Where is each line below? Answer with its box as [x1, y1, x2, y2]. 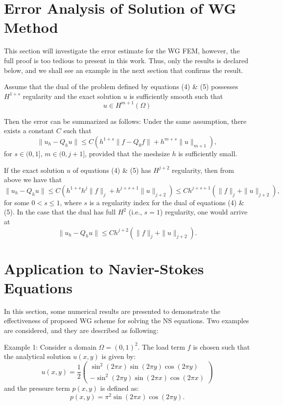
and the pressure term [4, 382, 70, 393]
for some [4, 197, 29, 207]
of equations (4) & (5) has [72, 165, 151, 175]
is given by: [101, 351, 136, 361]
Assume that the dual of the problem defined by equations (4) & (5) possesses [4, 81, 238, 92]
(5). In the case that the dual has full [4, 207, 116, 217]
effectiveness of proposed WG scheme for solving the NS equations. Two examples [4, 315, 249, 326]
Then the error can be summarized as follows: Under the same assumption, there [4, 116, 247, 126]
